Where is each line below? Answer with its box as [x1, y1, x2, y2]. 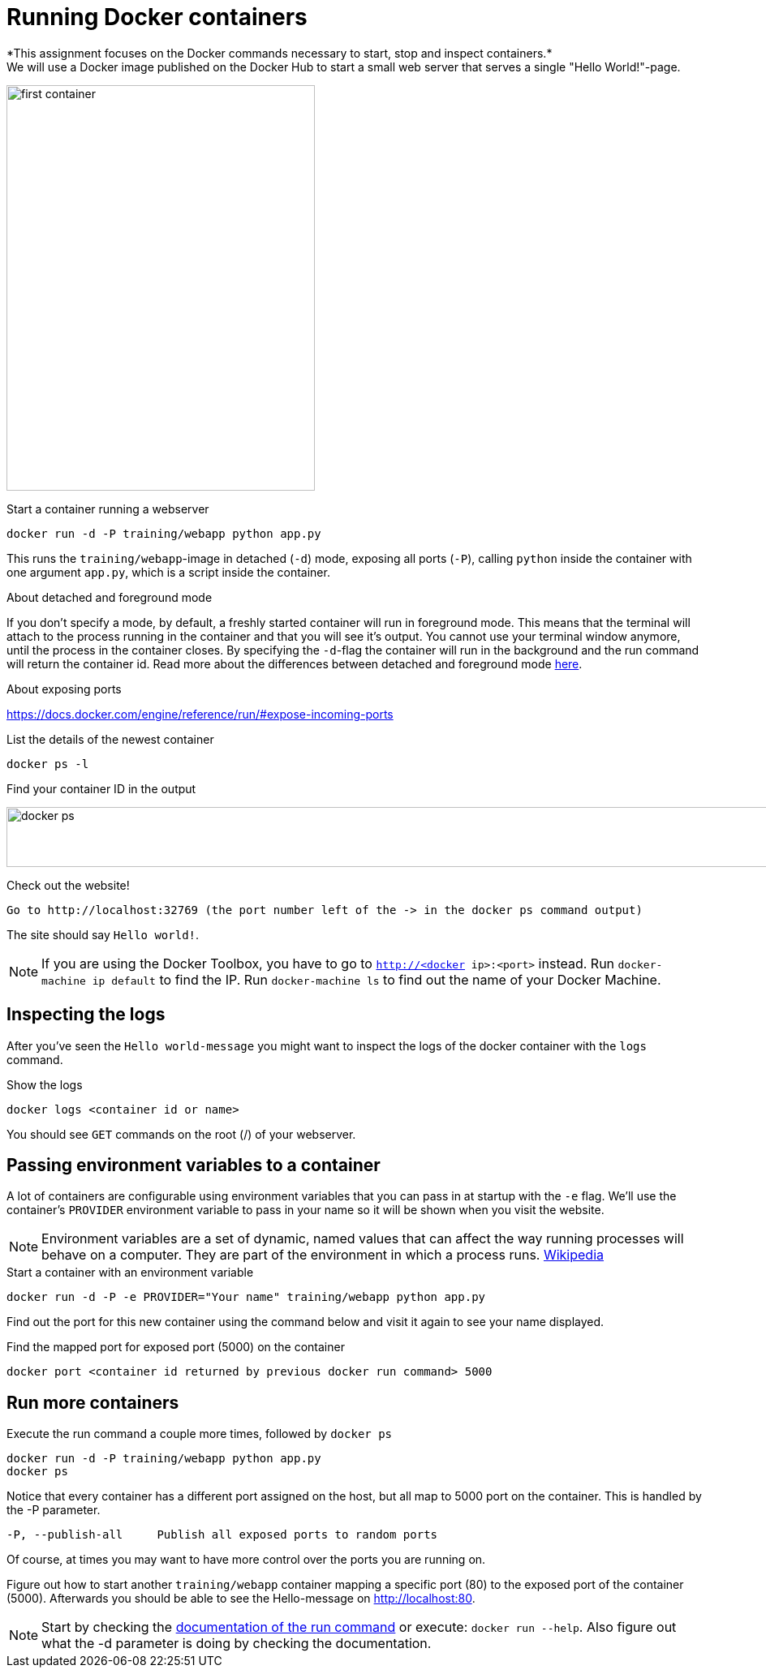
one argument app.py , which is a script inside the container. [6, 564, 330, 579]
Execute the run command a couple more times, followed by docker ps [6, 1427, 393, 1441]
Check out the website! [6, 878, 130, 892]
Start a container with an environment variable [6, 1265, 254, 1280]
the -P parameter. [6, 1503, 101, 1517]
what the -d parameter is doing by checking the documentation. [41, 1635, 432, 1652]
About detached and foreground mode [6, 590, 213, 604]
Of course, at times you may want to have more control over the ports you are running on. [6, 1552, 486, 1567]
